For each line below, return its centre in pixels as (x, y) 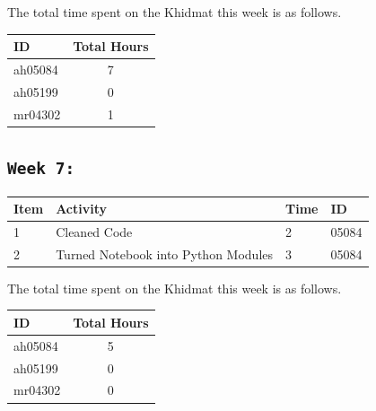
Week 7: (41, 169)
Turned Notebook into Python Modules (165, 254)
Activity (82, 208)
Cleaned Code (94, 231)
